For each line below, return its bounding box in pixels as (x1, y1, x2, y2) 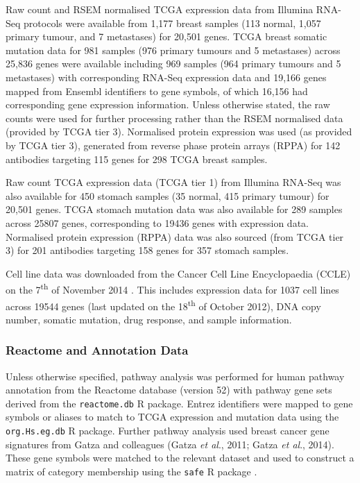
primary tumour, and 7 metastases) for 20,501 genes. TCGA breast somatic (6, 29, 327, 44)
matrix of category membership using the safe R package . (6, 464, 257, 478)
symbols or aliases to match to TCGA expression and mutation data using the (6, 409, 339, 424)
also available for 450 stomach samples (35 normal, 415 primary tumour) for (6, 188, 329, 203)
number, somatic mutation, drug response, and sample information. (6, 312, 292, 326)
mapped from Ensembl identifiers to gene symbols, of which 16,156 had (6, 83, 308, 98)
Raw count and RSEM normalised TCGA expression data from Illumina (6, 2, 314, 16)
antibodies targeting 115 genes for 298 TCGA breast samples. (6, 151, 268, 166)
